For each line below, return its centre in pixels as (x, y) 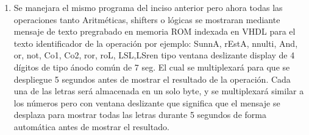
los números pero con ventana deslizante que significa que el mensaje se (147, 102)
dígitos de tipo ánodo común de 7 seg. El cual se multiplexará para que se (152, 67)
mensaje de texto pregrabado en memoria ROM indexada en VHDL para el (154, 31)
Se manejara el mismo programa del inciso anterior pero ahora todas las (148, 7)
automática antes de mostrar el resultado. (91, 126)
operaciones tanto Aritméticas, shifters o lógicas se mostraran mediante (147, 19)
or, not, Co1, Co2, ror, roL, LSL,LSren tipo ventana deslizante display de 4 (154, 55)
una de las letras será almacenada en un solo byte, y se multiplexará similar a (159, 91)
